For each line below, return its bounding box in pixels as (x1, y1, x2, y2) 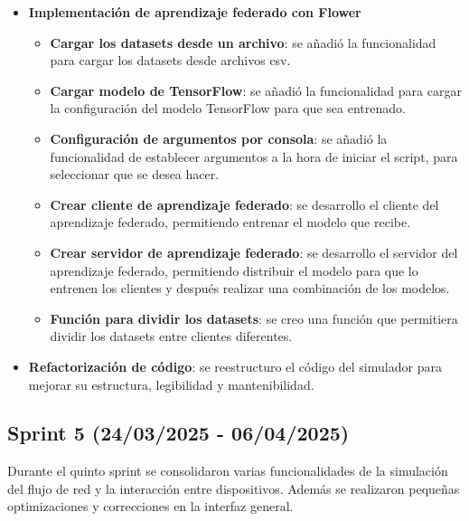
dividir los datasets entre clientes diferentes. (50, 327, 293, 346)
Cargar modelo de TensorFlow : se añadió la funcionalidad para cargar (50, 81, 462, 99)
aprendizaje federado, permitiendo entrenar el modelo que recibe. (50, 213, 411, 232)
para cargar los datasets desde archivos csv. (50, 51, 291, 70)
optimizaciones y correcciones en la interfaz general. (7, 497, 294, 516)
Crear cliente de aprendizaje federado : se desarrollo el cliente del (50, 194, 439, 213)
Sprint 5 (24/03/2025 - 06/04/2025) (7, 419, 350, 447)
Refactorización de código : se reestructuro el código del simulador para (28, 356, 442, 375)
